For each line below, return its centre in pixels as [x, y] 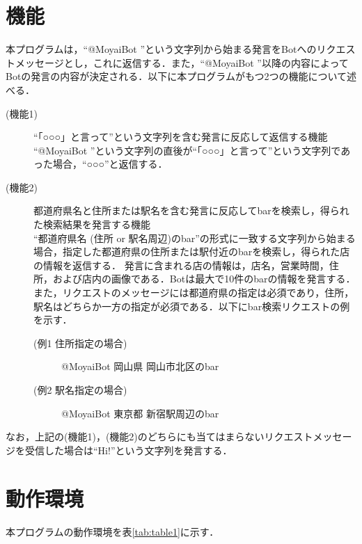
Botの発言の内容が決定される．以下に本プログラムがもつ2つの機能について [176, 76]
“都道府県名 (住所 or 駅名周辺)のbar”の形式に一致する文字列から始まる [195, 238]
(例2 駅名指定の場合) [80, 390]
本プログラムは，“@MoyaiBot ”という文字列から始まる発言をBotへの [161, 49]
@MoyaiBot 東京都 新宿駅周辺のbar [140, 413]
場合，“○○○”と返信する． [110, 164]
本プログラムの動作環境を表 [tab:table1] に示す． [112, 531]
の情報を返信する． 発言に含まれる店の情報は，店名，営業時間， [181, 265]
